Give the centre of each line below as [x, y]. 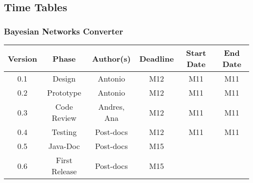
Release [64, 171]
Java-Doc [64, 146]
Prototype [64, 92]
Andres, [111, 107]
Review [64, 118]
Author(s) [111, 58]
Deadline [157, 58]
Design [64, 78]
